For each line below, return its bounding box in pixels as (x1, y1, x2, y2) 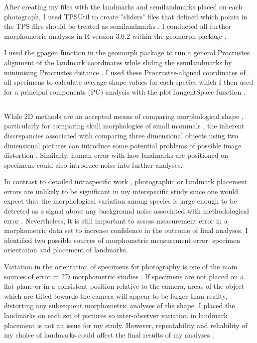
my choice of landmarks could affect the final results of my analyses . (4, 330, 214, 340)
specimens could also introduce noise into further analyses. (4, 159, 183, 170)
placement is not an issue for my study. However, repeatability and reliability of (4, 320, 248, 330)
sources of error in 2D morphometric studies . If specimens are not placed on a (4, 271, 244, 281)
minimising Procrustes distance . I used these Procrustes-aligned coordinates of (4, 67, 246, 77)
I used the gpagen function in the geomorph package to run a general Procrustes (4, 47, 250, 58)
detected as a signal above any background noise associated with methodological (4, 206, 249, 216)
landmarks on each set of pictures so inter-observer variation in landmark (4, 310, 228, 321)
